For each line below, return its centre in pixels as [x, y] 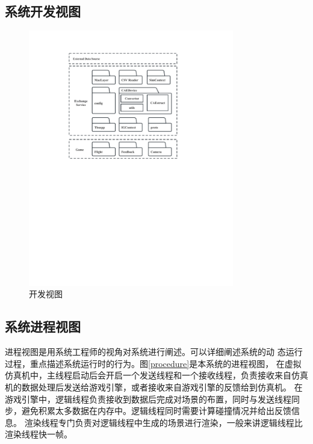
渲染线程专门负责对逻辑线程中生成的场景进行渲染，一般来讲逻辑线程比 [163, 422]
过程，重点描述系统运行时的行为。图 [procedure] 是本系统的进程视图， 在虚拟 [153, 363]
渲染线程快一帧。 [39, 434]
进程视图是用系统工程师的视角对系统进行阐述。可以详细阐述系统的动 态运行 [154, 352]
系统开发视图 [43, 11]
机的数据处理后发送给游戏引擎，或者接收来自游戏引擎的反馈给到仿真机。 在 [154, 387]
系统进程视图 [43, 326]
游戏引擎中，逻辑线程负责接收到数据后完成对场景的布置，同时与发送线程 [148, 399]
